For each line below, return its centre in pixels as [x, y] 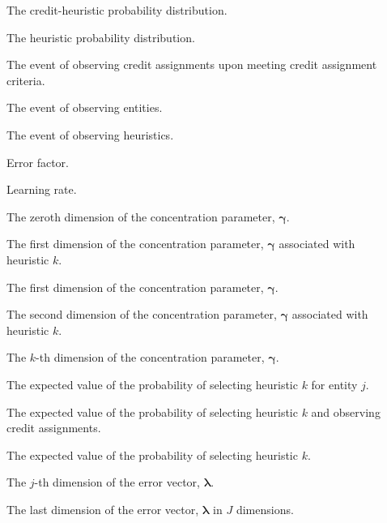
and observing [346, 412]
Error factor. [38, 162]
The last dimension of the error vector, [103, 509]
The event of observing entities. [85, 107]
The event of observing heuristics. [90, 134]
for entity [334, 384]
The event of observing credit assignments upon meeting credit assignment [192, 64]
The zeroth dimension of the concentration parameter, [141, 216]
